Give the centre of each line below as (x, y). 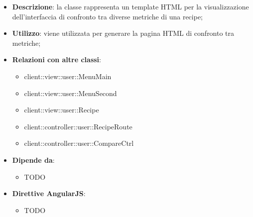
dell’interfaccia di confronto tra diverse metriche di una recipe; (108, 16)
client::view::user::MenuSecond (70, 93)
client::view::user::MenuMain (68, 76)
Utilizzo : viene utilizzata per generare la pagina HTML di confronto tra (123, 33)
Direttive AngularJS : (49, 193)
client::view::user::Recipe (62, 110)
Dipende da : (33, 160)
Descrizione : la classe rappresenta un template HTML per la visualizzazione (130, 6)
